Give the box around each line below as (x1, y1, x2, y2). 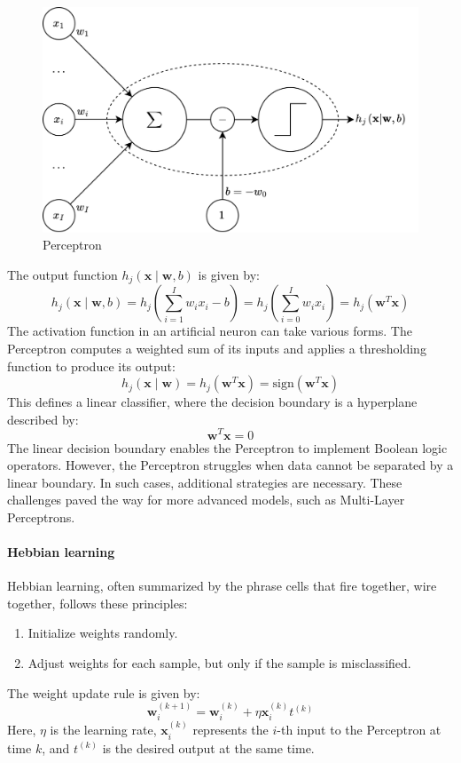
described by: (7, 409, 79, 428)
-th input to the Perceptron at (277, 720, 441, 739)
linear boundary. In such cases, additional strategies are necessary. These (7, 473, 402, 491)
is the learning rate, (50, 720, 157, 739)
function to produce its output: (7, 356, 176, 375)
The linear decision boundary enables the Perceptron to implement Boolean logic (7, 438, 448, 457)
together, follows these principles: (7, 593, 188, 612)
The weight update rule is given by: (7, 683, 200, 702)
